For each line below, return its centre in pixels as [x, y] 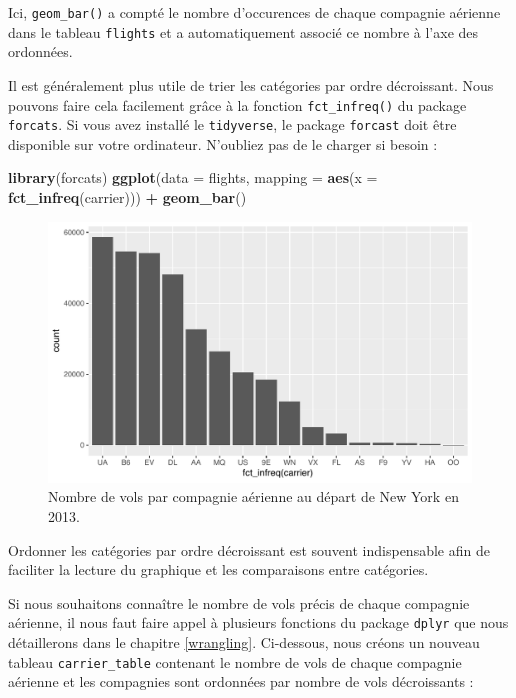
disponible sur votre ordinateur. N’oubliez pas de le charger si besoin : [223, 143]
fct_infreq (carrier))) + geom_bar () [127, 197]
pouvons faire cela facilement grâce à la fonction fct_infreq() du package [237, 104]
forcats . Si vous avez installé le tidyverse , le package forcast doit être [232, 124]
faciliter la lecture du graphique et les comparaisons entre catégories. [218, 569]
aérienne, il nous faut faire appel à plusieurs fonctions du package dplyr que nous [258, 622]
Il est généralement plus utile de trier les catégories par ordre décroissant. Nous [251, 84]
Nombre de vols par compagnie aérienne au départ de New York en [253, 496]
